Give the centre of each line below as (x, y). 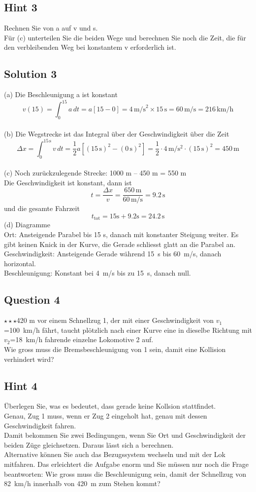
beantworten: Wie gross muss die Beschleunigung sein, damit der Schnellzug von (125, 474)
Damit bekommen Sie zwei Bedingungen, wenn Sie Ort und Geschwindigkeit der (125, 435)
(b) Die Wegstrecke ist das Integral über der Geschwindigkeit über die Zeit (117, 133)
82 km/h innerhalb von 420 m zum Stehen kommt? (82, 483)
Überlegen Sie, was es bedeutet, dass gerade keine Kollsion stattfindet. (110, 406)
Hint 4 (21, 385)
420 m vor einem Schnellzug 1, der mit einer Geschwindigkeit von (115, 320)
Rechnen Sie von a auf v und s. (51, 28)
